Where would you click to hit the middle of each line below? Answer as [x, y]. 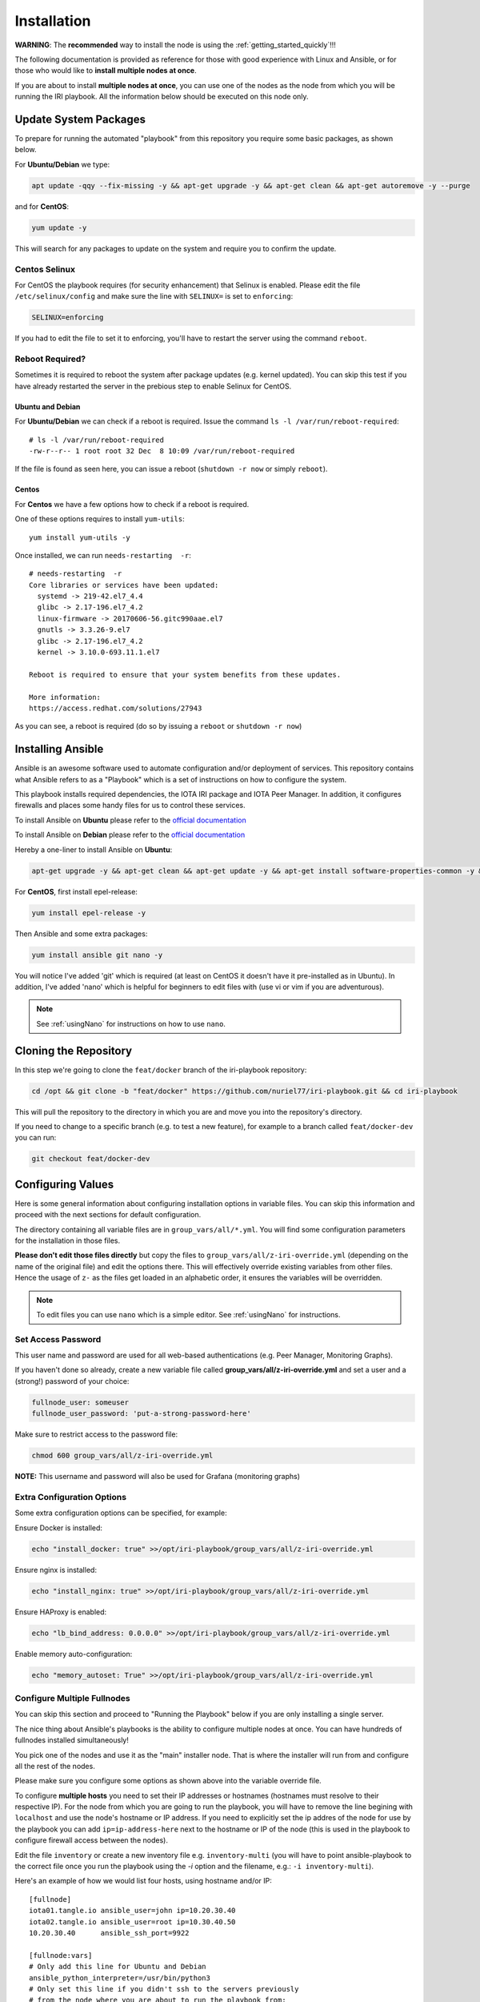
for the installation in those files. [67, 1240]
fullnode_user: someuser [80, 1402]
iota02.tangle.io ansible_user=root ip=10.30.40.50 [132, 1922]
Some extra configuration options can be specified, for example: [121, 1513]
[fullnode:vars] [61, 1955]
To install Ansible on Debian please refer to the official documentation [130, 835]
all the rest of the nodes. [55, 1766]
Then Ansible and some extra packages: [81, 934]
